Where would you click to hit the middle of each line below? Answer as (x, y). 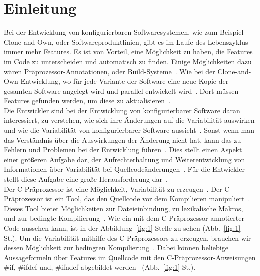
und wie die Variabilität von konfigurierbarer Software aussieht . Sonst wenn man (129, 130)
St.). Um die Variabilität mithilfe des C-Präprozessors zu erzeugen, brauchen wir (128, 238)
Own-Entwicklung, (32, 81)
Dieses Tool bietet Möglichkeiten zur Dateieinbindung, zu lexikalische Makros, (124, 208)
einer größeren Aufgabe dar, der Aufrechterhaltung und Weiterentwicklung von (125, 159)
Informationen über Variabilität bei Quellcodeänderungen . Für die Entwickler (124, 169)
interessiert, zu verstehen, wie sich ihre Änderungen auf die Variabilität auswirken (129, 120)
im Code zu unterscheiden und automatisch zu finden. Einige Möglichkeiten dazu (128, 61)
